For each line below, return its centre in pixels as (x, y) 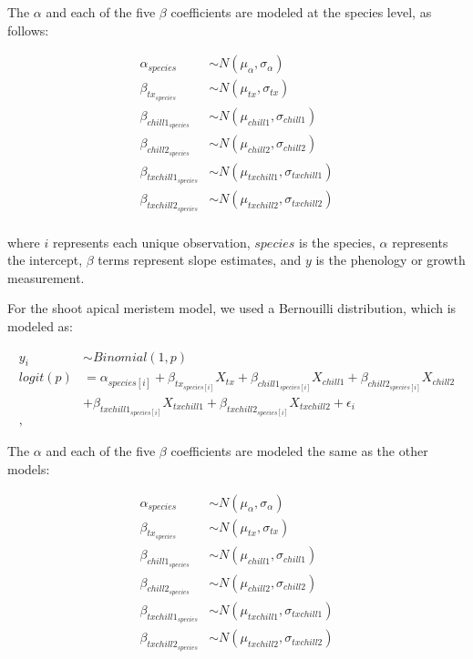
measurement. (46, 277)
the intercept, (45, 260)
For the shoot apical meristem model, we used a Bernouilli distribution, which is (232, 308)
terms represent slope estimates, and (200, 260)
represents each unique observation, (151, 242)
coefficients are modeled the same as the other (299, 451)
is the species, (337, 242)
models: (29, 468)
